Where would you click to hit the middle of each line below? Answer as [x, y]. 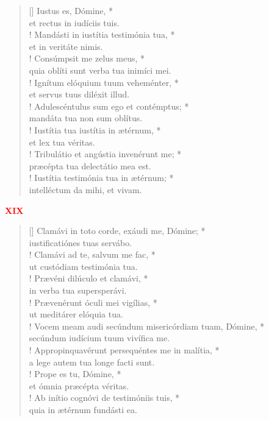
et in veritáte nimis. [66, 46]
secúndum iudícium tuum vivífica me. [99, 338]
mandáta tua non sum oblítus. [86, 118]
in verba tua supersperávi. [78, 290]
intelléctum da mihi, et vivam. [85, 189]
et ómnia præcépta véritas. [79, 385]
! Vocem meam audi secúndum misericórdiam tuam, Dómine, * [147, 326]
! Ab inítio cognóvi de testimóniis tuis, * [104, 398]
